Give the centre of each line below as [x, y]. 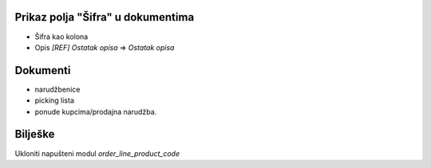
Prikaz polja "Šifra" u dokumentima [105, 17]
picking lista [55, 100]
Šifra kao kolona [61, 37]
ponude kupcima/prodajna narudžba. [96, 111]
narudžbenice [57, 89]
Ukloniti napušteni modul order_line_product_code [97, 153]
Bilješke [35, 134]
